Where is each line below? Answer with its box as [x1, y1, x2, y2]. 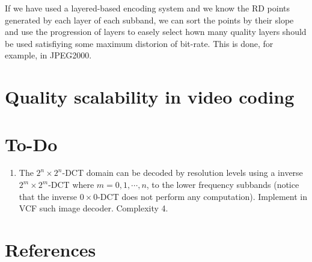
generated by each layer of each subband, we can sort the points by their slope [5, 13, 294, 26]
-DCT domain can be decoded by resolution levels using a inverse [62, 166, 303, 179]
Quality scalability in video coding [5, 84, 295, 109]
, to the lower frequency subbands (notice [146, 178, 299, 191]
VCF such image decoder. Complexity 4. [19, 202, 168, 214]
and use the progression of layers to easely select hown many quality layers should [5, 25, 307, 38]
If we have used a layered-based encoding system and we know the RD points [5, 2, 290, 14]
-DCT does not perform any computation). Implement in [97, 190, 307, 202]
